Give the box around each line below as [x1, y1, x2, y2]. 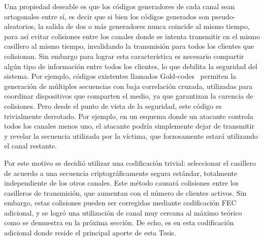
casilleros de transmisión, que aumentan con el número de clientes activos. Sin [4, 187, 247, 198]
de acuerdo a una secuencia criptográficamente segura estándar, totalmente [4, 167, 238, 178]
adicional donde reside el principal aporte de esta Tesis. [4, 227, 176, 238]
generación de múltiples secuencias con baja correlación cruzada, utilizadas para [4, 80, 253, 91]
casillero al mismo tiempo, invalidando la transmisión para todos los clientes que [4, 41, 254, 51]
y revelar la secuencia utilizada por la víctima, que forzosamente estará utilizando [4, 130, 258, 141]
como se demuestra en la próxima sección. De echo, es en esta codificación [4, 217, 234, 228]
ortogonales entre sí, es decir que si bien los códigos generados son [4, 11, 209, 21]
